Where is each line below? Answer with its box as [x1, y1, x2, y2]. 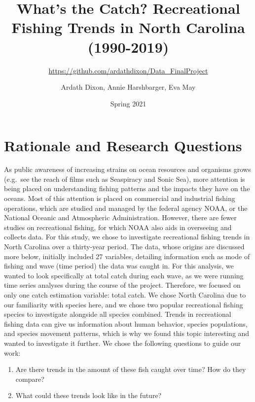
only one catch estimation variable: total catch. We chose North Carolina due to [4, 289, 246, 300]
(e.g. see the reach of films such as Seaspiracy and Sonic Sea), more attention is [4, 173, 245, 184]
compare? [15, 373, 44, 384]
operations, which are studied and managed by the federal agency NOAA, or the [4, 202, 248, 213]
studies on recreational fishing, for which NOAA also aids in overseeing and [4, 222, 232, 232]
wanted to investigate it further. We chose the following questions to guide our [4, 337, 241, 348]
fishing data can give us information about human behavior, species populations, [4, 318, 248, 329]
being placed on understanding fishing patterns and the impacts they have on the [4, 183, 250, 194]
